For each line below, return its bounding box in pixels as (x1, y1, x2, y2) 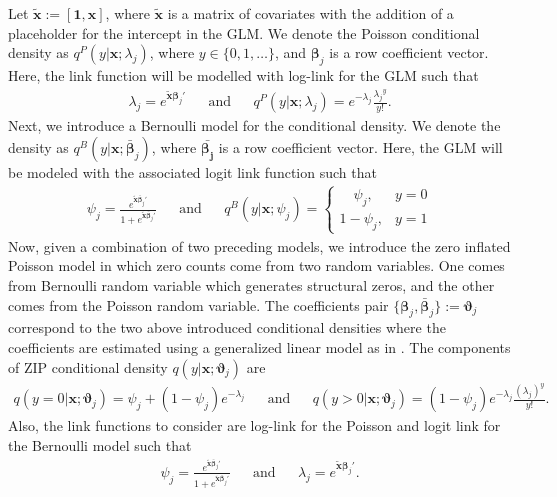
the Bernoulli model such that (8, 435, 192, 456)
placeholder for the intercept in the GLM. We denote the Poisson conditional (8, 22, 480, 43)
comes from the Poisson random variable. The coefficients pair (8, 294, 389, 315)
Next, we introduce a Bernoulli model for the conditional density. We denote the (8, 115, 501, 136)
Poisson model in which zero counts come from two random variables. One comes (8, 255, 505, 276)
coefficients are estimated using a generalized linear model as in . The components (8, 336, 511, 357)
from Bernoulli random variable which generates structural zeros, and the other (8, 275, 495, 295)
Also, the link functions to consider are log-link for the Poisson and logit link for (8, 415, 501, 436)
